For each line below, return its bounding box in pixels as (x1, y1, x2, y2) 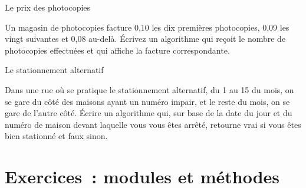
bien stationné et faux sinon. (5, 130, 108, 142)
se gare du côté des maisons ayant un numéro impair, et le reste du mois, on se (5, 95, 290, 107)
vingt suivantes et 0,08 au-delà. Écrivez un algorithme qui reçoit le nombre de (5, 32, 286, 45)
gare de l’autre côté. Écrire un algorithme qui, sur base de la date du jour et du (5, 107, 292, 119)
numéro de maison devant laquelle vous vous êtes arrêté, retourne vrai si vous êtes (5, 118, 301, 130)
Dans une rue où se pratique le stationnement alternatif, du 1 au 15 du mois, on (5, 83, 294, 95)
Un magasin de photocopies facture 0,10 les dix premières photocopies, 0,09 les (5, 21, 289, 33)
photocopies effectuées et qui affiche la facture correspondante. (5, 44, 230, 56)
